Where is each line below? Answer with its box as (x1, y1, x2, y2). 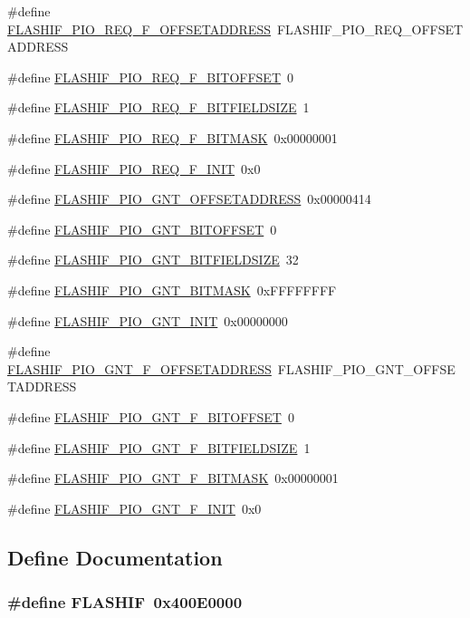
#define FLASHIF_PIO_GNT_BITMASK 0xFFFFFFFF (7, 280, 337, 299)
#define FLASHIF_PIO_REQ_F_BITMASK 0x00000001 (7, 128, 338, 147)
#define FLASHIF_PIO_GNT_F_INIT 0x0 (7, 498, 262, 517)
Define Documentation (7, 543, 223, 571)
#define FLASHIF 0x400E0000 (7, 590, 243, 613)
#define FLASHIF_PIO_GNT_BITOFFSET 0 (7, 219, 277, 238)
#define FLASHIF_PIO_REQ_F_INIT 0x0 (7, 159, 261, 178)
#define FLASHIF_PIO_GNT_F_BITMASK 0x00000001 (7, 468, 339, 488)
